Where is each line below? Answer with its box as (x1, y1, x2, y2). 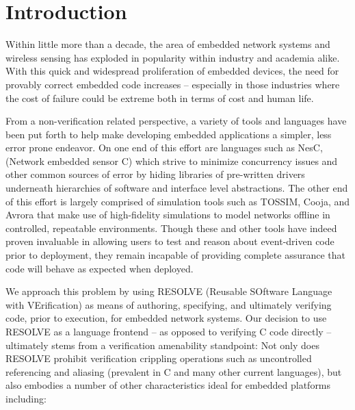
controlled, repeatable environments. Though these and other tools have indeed (5, 220, 337, 235)
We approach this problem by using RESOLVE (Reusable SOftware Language (5, 284, 332, 298)
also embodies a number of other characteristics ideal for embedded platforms (5, 378, 331, 392)
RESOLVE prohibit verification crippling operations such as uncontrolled (5, 351, 312, 366)
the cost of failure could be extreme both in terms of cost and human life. (5, 90, 314, 105)
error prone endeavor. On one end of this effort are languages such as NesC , (5, 140, 323, 155)
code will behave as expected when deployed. (5, 261, 194, 275)
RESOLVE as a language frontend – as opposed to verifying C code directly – (5, 324, 332, 338)
